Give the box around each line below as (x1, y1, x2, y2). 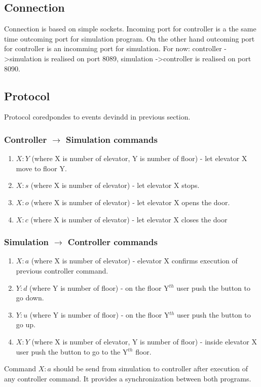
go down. (16, 292, 44, 303)
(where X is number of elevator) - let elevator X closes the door (30, 214, 228, 224)
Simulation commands (65, 133, 158, 145)
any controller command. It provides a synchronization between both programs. (4, 373, 251, 383)
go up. (16, 319, 35, 330)
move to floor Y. (16, 163, 67, 173)
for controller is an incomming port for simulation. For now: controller (4, 43, 222, 54)
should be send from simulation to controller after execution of (53, 363, 248, 374)
